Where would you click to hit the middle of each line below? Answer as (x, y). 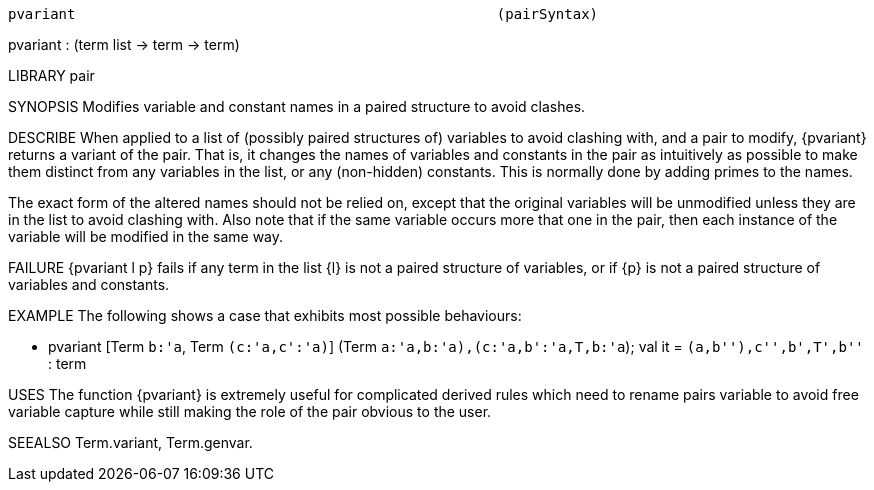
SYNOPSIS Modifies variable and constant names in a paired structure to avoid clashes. (297, 106)
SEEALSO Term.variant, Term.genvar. (130, 442)
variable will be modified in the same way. (146, 236)
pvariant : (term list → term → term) (124, 44)
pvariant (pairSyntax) (303, 14)
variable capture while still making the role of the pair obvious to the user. (250, 411)
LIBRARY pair (51, 75)
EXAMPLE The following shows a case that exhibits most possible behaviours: (265, 315)
